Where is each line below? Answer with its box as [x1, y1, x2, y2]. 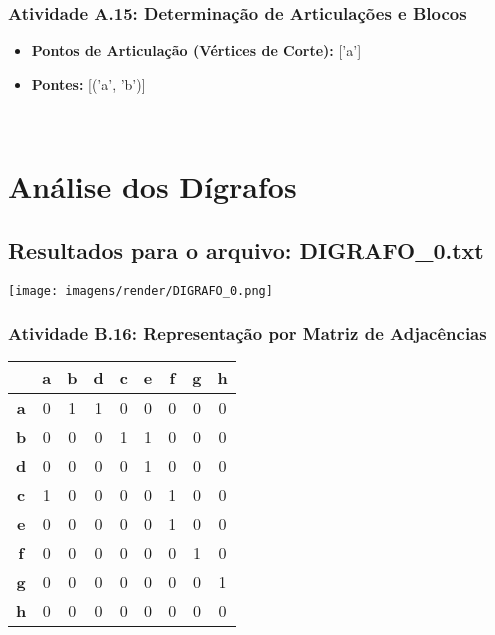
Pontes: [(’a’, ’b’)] [31, 73, 146, 94]
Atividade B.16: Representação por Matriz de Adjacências [8, 321, 487, 346]
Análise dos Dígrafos [8, 166, 297, 207]
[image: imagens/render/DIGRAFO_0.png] [8, 283, 273, 298]
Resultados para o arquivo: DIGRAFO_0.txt [8, 234, 484, 265]
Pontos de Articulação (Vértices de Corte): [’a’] [31, 40, 362, 61]
